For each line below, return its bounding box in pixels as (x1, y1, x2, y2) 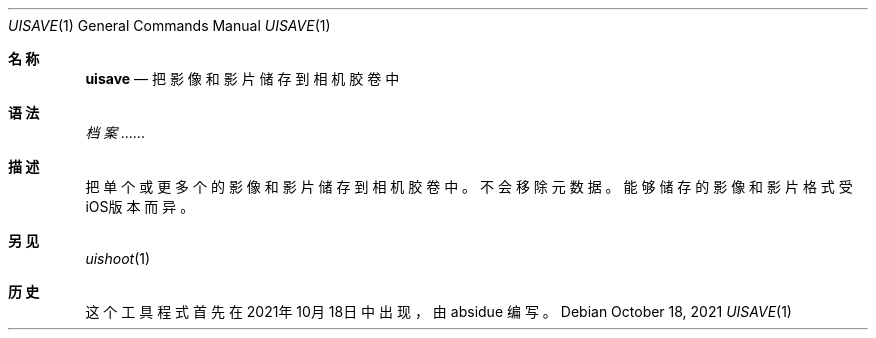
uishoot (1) (85, 250, 151, 267)
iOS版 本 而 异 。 (85, 198, 195, 215)
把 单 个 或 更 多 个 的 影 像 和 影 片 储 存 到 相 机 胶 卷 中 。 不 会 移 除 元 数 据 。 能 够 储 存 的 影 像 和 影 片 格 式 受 (85, 178, 853, 195)
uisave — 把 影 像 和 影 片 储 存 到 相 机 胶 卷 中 (85, 70, 400, 87)
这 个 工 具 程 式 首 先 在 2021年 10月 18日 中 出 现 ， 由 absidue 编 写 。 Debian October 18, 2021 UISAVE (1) (85, 303, 792, 320)
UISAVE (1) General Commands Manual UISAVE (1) (8, 17, 331, 34)
